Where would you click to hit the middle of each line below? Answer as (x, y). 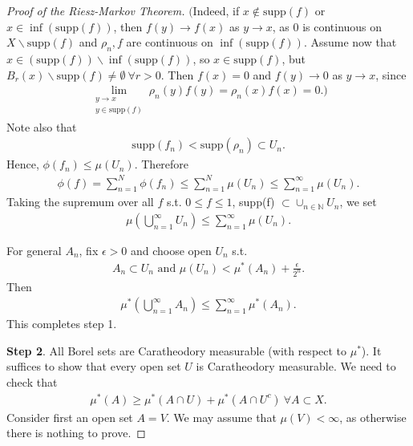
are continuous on (170, 42)
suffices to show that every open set (94, 366)
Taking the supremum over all (80, 202)
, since (391, 74)
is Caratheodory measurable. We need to (296, 366)
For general (34, 251)
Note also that (42, 126)
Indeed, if (216, 10)
